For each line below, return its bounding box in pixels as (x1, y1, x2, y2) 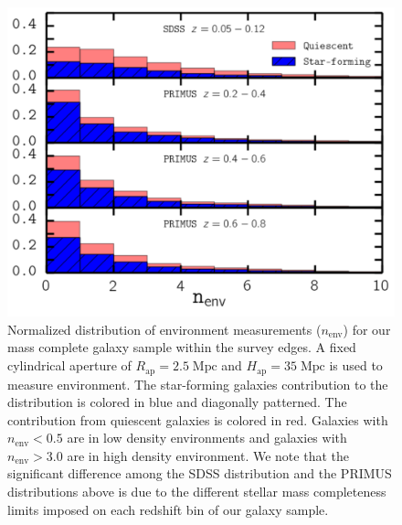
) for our (343, 319, 391, 338)
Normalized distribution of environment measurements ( (7, 319, 322, 338)
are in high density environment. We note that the (67, 445, 349, 465)
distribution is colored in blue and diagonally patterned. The (7, 392, 347, 412)
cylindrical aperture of (7, 356, 132, 375)
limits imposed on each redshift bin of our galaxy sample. (7, 499, 329, 519)
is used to (329, 356, 383, 375)
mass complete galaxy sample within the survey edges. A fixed (7, 337, 356, 357)
